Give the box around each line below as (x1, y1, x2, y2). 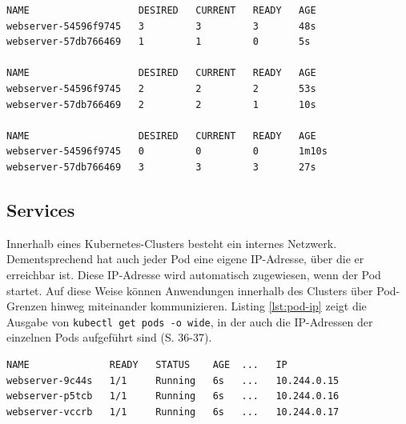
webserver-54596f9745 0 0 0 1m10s (6, 146, 328, 158)
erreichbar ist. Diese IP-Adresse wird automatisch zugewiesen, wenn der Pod (6, 266, 381, 282)
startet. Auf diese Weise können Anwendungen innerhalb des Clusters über (6, 282, 373, 298)
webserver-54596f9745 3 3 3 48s (6, 20, 316, 32)
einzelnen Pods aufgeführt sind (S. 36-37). (6, 329, 212, 346)
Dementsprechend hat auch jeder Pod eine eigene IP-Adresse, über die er (6, 250, 364, 267)
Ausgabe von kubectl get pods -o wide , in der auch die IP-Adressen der (6, 313, 373, 330)
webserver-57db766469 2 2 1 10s (6, 98, 316, 110)
